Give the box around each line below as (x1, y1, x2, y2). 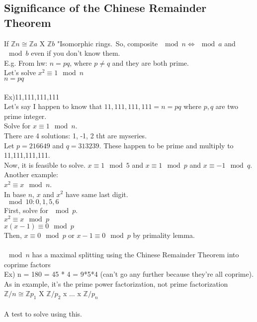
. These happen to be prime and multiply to (99, 140, 234, 150)
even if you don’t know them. (31, 48, 120, 58)
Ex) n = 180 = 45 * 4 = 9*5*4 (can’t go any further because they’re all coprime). (4, 269, 254, 279)
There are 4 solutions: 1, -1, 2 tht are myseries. (4, 130, 147, 140)
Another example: (4, 169, 58, 180)
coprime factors (4, 259, 51, 269)
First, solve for (4, 205, 49, 215)
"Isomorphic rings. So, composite (57, 38, 158, 48)
